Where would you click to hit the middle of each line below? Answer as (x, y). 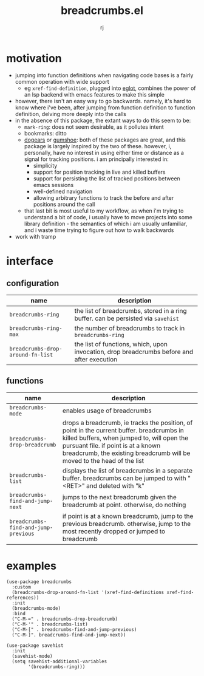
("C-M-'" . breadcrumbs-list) (50, 624)
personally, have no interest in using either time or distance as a (104, 152)
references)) (23, 598)
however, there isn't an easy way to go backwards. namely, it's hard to (103, 101)
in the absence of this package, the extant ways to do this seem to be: (103, 120)
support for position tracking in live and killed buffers (99, 172)
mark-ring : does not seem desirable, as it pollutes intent (94, 127)
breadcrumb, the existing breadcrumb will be (127, 453)
